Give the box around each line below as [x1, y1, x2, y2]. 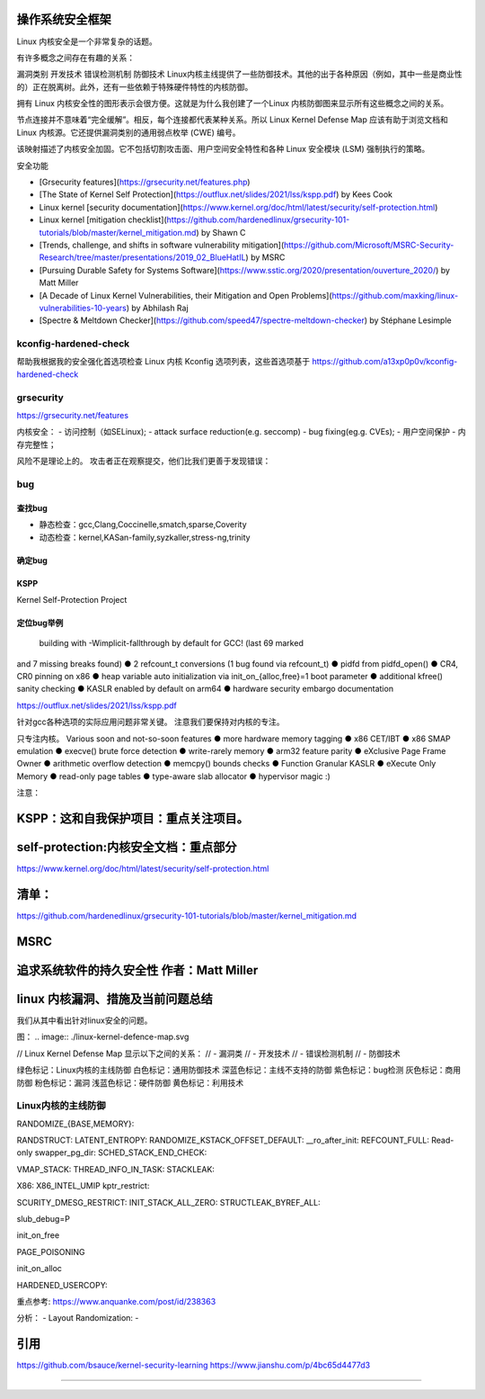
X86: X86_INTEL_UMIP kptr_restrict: [16, 1180, 150, 1191]
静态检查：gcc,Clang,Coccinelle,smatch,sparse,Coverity [39, 519, 247, 530]
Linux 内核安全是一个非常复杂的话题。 [16, 36, 157, 47]
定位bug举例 [16, 617, 64, 628]
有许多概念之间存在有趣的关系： [16, 52, 135, 63]
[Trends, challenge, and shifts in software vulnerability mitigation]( [39, 239, 285, 250]
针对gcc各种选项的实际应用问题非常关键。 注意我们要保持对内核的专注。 [16, 716, 285, 728]
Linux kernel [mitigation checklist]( [39, 214, 168, 225]
